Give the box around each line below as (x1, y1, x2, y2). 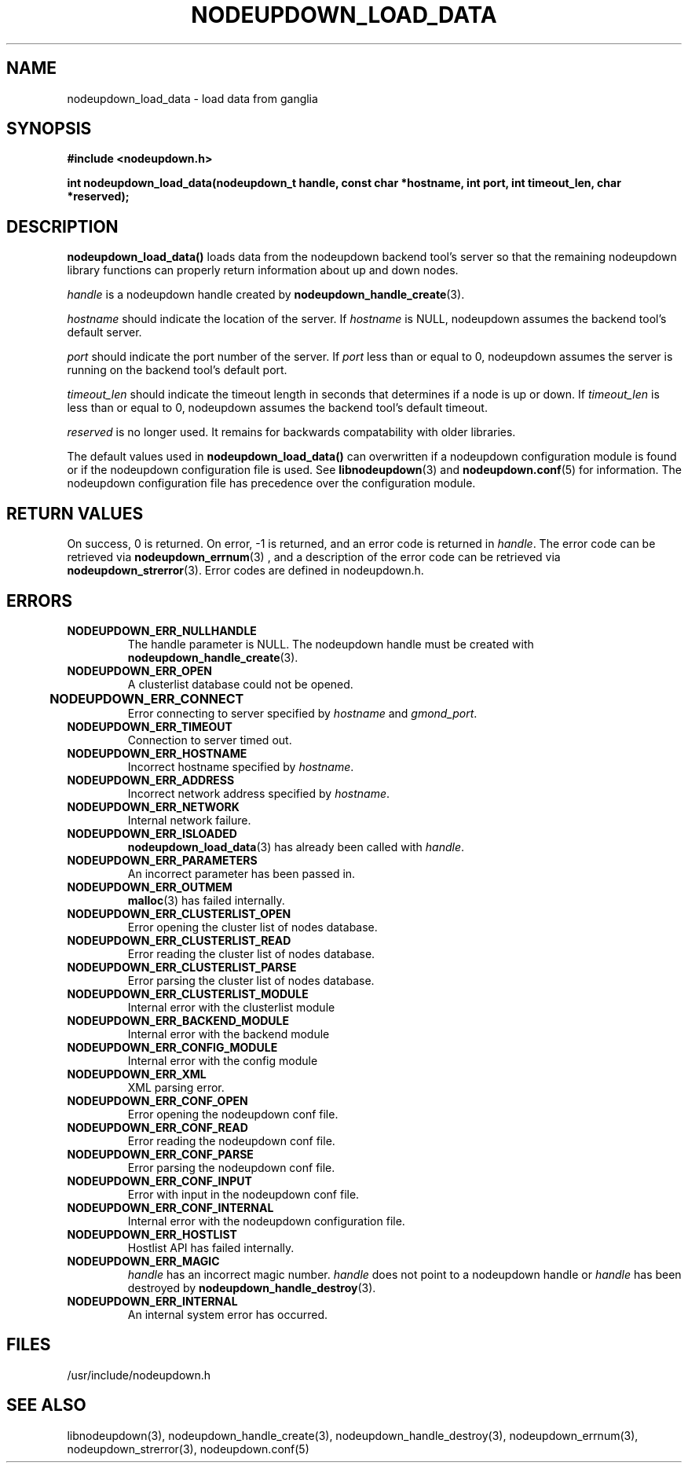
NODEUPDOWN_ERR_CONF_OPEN (67, 1093, 248, 1107)
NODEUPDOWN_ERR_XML (67, 1067, 207, 1081)
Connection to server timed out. (127, 733, 292, 747)
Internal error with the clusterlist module (127, 1000, 335, 1014)
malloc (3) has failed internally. (127, 893, 285, 907)
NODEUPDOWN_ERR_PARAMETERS (67, 853, 258, 867)
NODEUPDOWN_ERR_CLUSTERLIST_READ (67, 933, 291, 947)
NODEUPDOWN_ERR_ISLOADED (67, 826, 237, 840)
